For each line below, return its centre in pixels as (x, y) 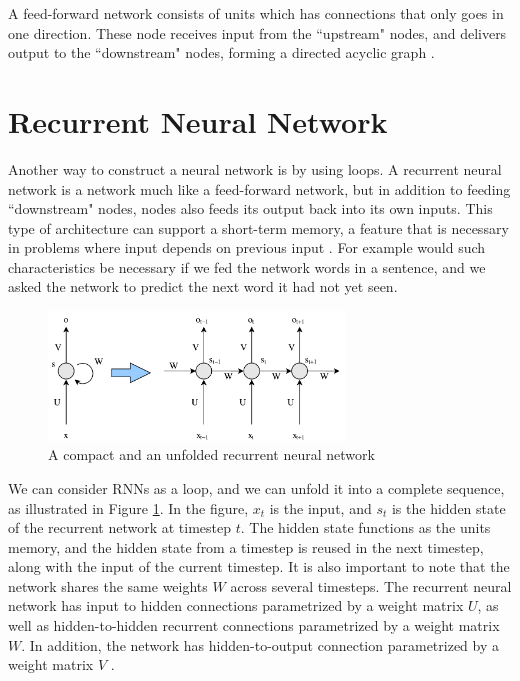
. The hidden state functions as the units (365, 527)
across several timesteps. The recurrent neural (371, 585)
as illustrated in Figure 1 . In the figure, (128, 507)
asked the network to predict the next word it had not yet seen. (203, 286)
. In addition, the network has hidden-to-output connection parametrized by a (260, 644)
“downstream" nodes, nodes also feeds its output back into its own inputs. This (250, 208)
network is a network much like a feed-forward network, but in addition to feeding (259, 188)
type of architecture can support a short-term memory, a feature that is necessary (258, 227)
